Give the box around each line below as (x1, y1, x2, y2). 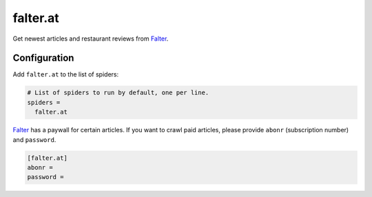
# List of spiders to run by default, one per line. (27, 89, 209, 96)
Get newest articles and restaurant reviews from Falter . (12, 34, 169, 43)
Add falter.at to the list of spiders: (12, 70, 119, 79)
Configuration (12, 52, 74, 64)
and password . (12, 135, 56, 144)
